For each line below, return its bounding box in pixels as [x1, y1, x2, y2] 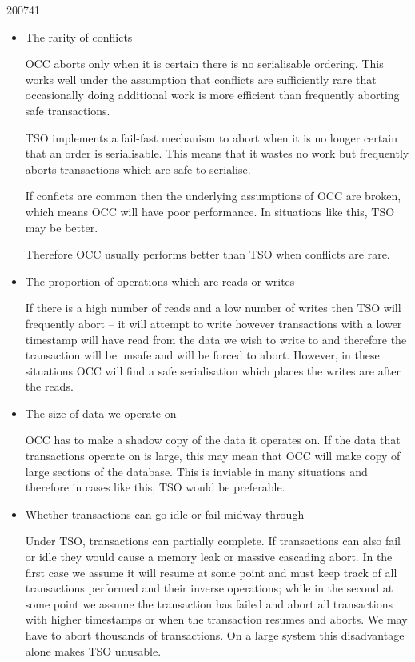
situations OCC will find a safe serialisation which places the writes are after [25, 362, 401, 379]
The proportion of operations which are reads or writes [25, 272, 295, 289]
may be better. [25, 219, 98, 235]
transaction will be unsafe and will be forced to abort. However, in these [25, 347, 380, 363]
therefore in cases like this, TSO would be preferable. [25, 479, 285, 495]
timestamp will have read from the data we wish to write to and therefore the [25, 331, 407, 347]
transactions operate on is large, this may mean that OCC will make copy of [25, 447, 401, 464]
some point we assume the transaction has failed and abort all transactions [25, 595, 393, 612]
